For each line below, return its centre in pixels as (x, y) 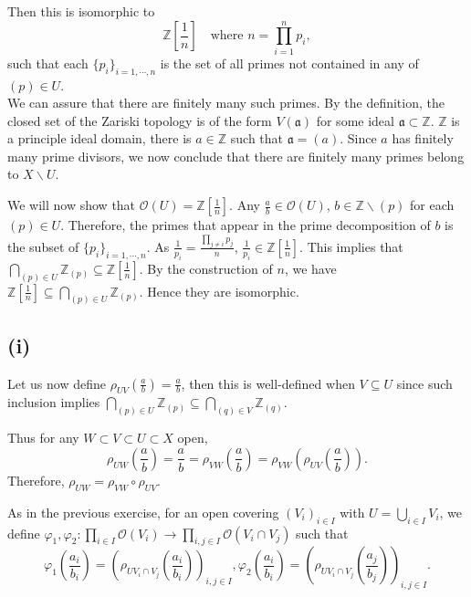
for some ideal (355, 120)
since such (424, 383)
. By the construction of (206, 268)
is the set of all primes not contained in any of (289, 63)
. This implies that (351, 246)
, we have (310, 268)
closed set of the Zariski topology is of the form (140, 120)
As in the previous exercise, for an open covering (143, 512)
